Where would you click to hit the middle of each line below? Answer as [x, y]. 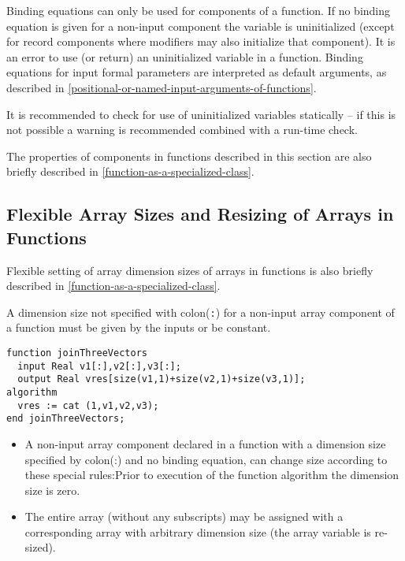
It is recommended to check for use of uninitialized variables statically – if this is [201, 114]
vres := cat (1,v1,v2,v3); [88, 405]
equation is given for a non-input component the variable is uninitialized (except [201, 26]
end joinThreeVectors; [66, 419]
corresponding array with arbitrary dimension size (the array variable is [198, 531]
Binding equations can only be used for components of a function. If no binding [199, 10]
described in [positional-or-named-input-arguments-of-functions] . [162, 87]
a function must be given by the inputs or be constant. [139, 327]
